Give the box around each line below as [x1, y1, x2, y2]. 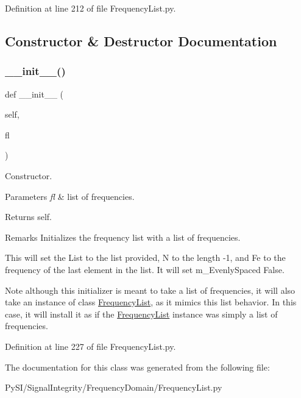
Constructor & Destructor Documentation [5, 31, 277, 50]
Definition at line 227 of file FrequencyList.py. [5, 339, 176, 352]
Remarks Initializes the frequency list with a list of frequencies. [5, 230, 241, 243]
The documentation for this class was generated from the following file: [5, 360, 270, 373]
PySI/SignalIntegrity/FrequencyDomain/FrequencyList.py [5, 381, 222, 394]
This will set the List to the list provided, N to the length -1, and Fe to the [5, 251, 286, 264]
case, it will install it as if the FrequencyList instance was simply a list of [5, 307, 278, 320]
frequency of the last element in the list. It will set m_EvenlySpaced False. [5, 263, 285, 275]
